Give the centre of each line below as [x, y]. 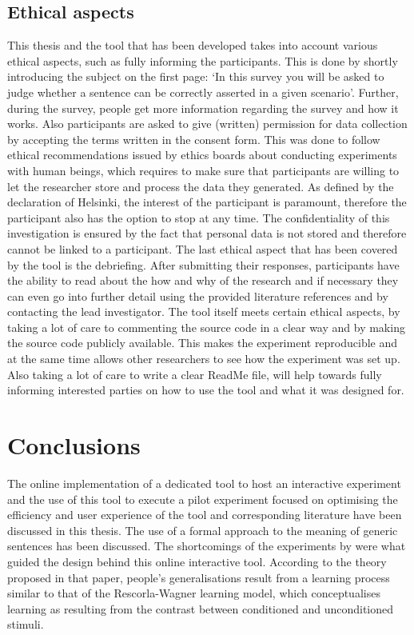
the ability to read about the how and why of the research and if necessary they [203, 280]
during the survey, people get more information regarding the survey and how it [203, 108]
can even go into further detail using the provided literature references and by [198, 296]
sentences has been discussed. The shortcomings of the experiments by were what [207, 546]
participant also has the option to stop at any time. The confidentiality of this [199, 217]
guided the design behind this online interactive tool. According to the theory [197, 561]
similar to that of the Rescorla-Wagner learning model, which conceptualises [194, 593]
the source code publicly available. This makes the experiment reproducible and [203, 343]
